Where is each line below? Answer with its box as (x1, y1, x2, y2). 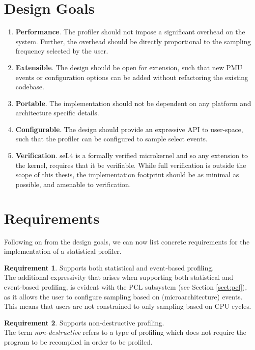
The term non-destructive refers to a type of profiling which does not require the (4, 327, 246, 337)
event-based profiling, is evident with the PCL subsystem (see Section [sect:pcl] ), (4, 281, 247, 292)
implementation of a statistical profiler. (4, 246, 122, 256)
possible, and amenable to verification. (15, 179, 131, 189)
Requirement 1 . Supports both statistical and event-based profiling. (4, 262, 214, 272)
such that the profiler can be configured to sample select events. (15, 134, 208, 144)
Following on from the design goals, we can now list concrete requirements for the (4, 236, 250, 246)
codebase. (15, 81, 44, 92)
